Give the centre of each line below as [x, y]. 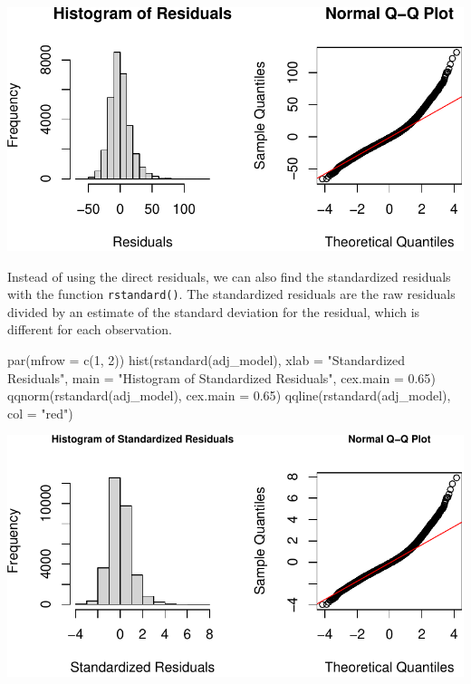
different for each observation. [90, 329]
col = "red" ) [40, 413]
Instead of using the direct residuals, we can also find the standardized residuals [229, 276]
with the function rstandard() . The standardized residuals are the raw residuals [231, 294]
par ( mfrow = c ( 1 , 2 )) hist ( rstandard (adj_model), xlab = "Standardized [206, 359]
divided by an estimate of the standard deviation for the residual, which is [214, 311]
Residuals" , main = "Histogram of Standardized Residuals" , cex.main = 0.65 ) [221, 377]
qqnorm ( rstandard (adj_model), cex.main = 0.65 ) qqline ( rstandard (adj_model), [229, 395]
